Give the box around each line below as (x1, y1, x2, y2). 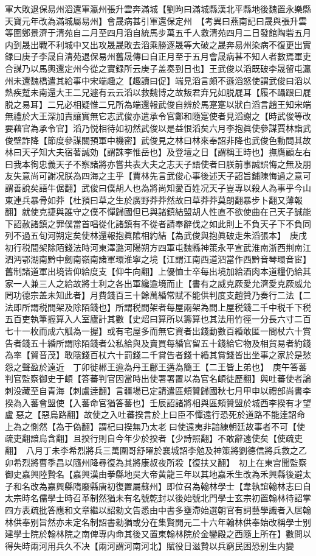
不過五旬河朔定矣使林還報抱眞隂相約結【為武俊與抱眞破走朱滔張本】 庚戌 (13, 229, 307, 242)
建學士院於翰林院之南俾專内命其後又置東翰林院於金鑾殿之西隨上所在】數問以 (5, 527, 311, 540)
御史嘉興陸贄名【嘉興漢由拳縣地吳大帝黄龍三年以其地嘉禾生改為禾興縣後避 (5, 468, 303, 480)
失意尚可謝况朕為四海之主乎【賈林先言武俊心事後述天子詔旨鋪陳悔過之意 (13, 169, 303, 182)
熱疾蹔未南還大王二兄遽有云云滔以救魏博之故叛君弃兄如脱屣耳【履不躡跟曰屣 (5, 86, 311, 99)
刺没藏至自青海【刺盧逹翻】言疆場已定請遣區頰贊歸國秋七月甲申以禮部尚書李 (5, 384, 311, 396)
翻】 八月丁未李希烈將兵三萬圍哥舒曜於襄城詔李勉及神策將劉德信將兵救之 (5, 443, 298, 456)
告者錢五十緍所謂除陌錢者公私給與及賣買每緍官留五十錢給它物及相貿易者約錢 (5, 336, 311, 349)
